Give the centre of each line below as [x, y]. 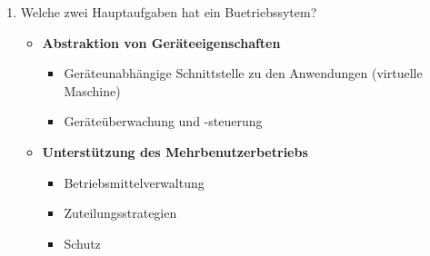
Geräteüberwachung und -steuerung [163, 121]
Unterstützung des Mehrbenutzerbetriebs [175, 151]
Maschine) [92, 90]
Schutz [82, 243]
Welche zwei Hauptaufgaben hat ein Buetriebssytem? [169, 12]
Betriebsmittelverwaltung [134, 182]
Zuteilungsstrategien [120, 213]
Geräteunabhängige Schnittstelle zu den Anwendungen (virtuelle [243, 73]
